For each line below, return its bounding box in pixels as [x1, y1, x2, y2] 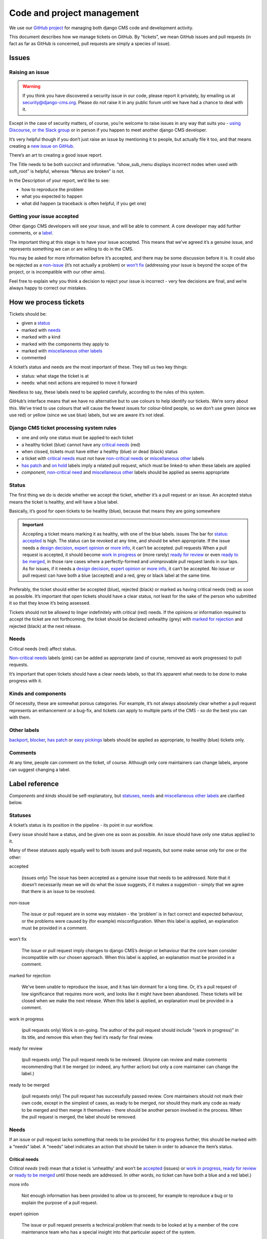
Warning [22, 83, 41, 89]
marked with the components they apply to [21, 341, 109, 347]
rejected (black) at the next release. [9, 623, 82, 629]
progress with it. [9, 678, 43, 684]
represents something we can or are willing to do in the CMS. [9, 246, 133, 252]
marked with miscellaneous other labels [21, 347, 102, 354]
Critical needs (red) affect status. [9, 646, 77, 652]
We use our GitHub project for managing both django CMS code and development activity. [9, 25, 194, 31]
